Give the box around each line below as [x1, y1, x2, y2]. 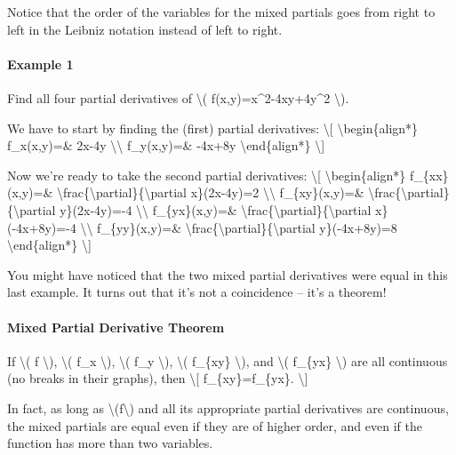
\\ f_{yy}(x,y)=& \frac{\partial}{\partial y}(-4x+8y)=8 [80, 218, 397, 236]
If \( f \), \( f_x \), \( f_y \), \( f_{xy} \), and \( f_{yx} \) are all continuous [7, 351, 448, 370]
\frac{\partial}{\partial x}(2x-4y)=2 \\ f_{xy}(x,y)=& [57, 183, 364, 202]
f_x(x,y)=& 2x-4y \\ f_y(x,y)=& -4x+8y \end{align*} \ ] [7, 136, 325, 155]
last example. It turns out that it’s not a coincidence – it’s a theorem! [7, 283, 387, 301]
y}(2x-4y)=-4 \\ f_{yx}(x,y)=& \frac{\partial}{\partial [60, 200, 372, 219]
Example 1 [7, 54, 74, 73]
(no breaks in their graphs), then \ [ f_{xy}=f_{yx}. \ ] [7, 369, 308, 387]
